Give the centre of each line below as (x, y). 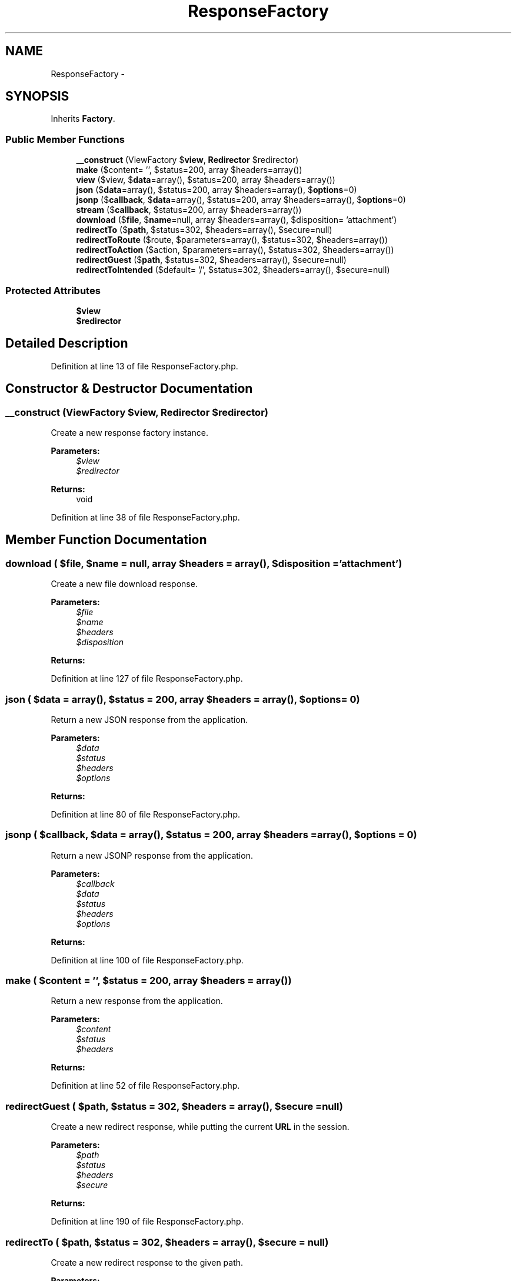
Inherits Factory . (83, 119)
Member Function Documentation (106, 540)
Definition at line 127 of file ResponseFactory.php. (147, 679)
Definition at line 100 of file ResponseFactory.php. (147, 960)
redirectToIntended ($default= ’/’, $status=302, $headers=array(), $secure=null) (233, 270)
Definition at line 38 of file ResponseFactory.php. (145, 517)
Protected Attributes (53, 290)
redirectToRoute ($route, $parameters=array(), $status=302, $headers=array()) (232, 240)
